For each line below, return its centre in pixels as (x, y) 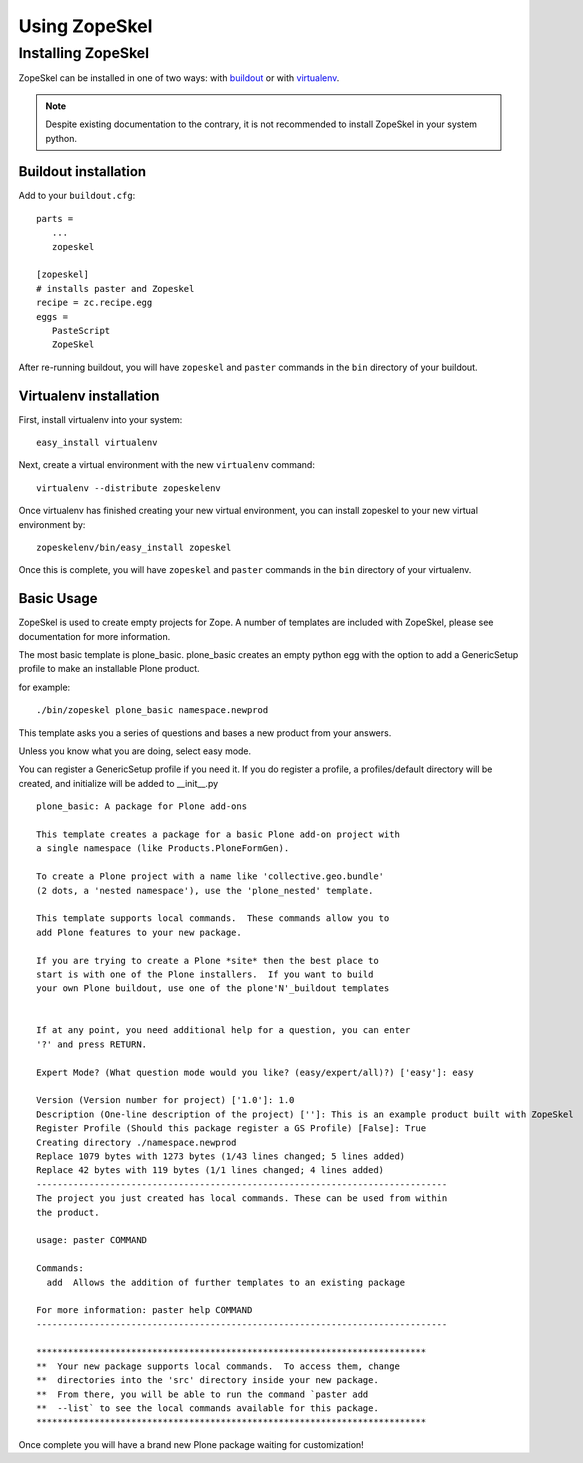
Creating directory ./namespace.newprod (136, 1142)
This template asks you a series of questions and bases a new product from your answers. (205, 732)
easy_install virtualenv (97, 443)
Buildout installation (82, 171)
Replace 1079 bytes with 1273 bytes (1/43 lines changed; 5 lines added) (221, 1156)
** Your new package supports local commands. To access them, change (218, 1366)
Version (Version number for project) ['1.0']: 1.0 (165, 1100)
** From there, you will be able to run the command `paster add (202, 1394)
